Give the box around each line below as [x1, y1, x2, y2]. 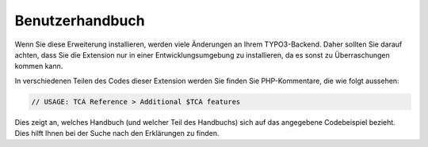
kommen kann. [14, 62, 63, 71]
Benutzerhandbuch [14, 12, 146, 29]
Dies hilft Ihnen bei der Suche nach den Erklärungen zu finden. [14, 129, 220, 138]
